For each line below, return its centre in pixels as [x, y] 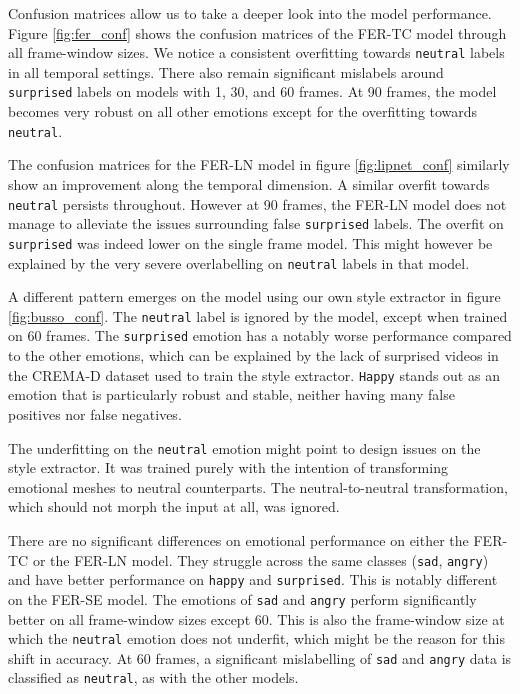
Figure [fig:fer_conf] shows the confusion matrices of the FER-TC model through [257, 32]
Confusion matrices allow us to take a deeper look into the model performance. [250, 13]
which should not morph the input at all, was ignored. [174, 506]
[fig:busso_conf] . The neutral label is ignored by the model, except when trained [258, 315]
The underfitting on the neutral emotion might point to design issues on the [244, 447]
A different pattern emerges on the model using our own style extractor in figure [254, 296]
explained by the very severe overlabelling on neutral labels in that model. [239, 262]
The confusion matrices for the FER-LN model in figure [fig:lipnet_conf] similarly [259, 164]
